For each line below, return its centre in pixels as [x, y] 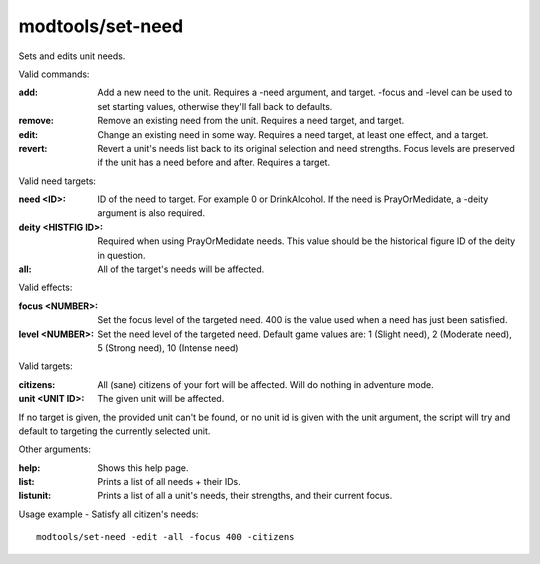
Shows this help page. [143, 467]
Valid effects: [45, 287]
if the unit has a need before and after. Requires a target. [213, 162]
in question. [121, 255]
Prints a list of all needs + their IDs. [169, 482]
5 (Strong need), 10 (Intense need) [168, 347]
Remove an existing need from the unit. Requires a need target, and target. [251, 121]
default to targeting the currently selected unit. [114, 431]
